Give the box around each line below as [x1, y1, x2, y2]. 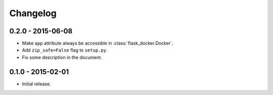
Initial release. [22, 81, 51, 87]
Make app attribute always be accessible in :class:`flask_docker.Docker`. [22, 40, 173, 46]
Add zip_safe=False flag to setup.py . [22, 47, 108, 53]
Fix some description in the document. [22, 54, 102, 60]
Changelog [9, 8, 57, 19]
